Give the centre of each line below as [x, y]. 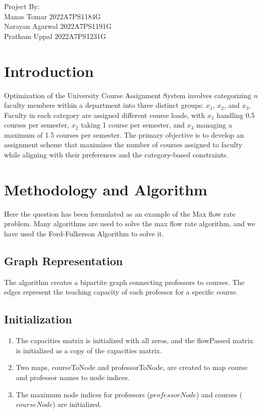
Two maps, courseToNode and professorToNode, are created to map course [132, 367]
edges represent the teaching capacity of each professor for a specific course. [121, 292]
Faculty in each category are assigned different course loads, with [105, 115]
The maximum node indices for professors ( [83, 394]
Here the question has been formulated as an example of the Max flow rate [120, 213]
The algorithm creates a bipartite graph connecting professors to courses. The [124, 282]
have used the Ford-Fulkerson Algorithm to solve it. [84, 233]
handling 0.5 [236, 115]
